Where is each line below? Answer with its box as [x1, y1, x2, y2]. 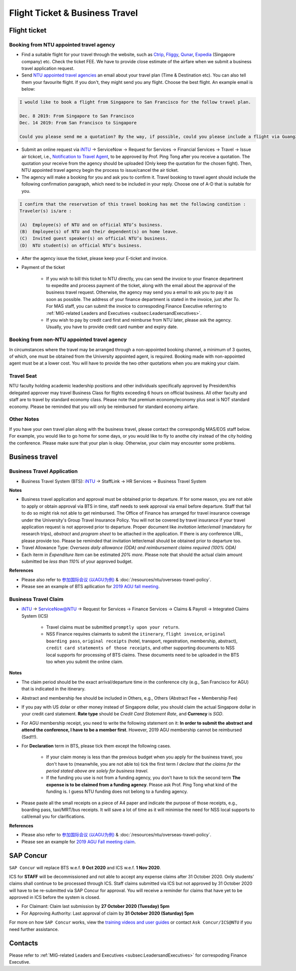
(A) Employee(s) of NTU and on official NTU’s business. [19, 222, 163, 227]
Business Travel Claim [9, 596, 64, 602]
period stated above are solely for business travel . [46, 768, 149, 774]
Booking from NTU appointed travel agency [9, 41, 115, 48]
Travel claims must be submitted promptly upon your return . [46, 624, 180, 630]
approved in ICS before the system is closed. [9, 895, 101, 900]
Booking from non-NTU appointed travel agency [9, 336, 127, 343]
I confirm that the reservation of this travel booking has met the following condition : [19, 201, 246, 207]
